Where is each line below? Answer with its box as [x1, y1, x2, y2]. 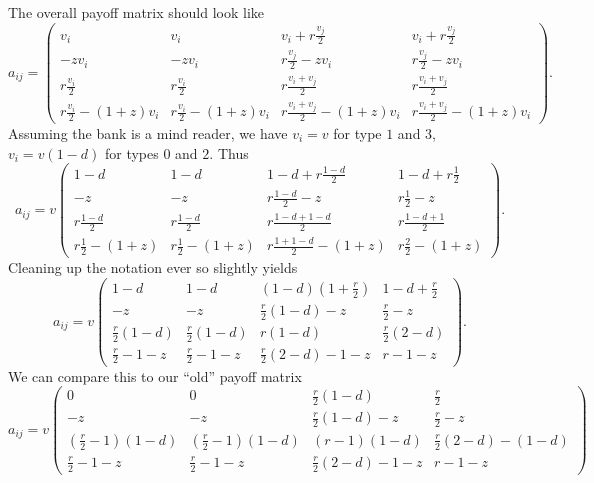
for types [104, 142, 159, 163]
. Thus [209, 142, 249, 163]
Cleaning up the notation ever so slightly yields [8, 257, 298, 278]
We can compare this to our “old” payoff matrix [8, 365, 302, 386]
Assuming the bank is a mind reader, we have [8, 122, 288, 143]
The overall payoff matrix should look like [8, 2, 265, 22]
